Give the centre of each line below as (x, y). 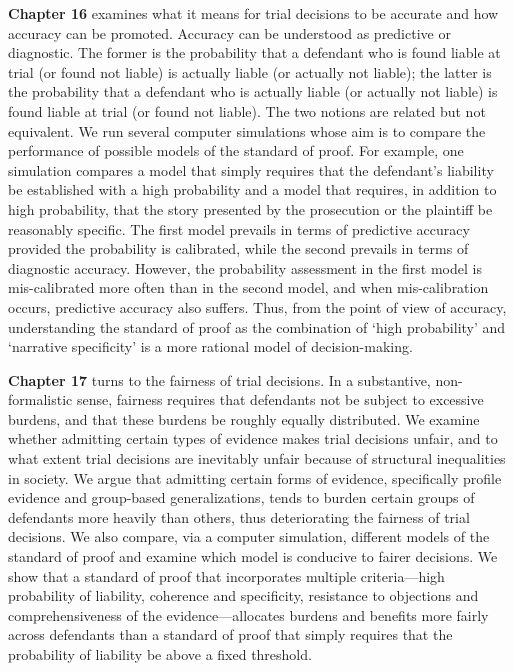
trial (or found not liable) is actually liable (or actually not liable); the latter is (250, 71)
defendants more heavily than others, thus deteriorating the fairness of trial (239, 516)
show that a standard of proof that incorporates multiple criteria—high (226, 575)
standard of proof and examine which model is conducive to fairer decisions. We (253, 556)
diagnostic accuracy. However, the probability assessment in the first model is (245, 267)
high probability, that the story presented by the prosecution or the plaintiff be (250, 208)
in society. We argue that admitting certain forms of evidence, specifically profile (255, 477)
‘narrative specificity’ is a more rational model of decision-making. (210, 346)
